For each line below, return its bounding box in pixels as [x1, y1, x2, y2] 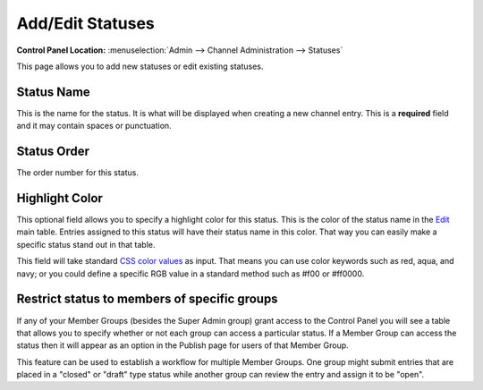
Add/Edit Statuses [16, 13, 156, 33]
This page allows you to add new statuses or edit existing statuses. [16, 61, 264, 72]
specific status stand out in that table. [16, 239, 156, 250]
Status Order [16, 144, 89, 159]
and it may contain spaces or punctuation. [16, 121, 172, 131]
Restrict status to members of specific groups [16, 292, 278, 307]
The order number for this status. [16, 167, 139, 178]
